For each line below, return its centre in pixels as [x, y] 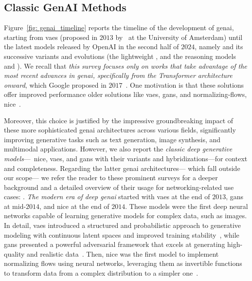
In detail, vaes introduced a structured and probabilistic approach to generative [123, 225]
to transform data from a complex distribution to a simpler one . [101, 273]
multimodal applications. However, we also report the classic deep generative [118, 149]
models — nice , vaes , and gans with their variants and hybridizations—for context [126, 158]
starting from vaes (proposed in [51, 37]
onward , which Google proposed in [55, 84]
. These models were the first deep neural [187, 206]
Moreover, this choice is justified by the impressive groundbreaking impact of [119, 120]
